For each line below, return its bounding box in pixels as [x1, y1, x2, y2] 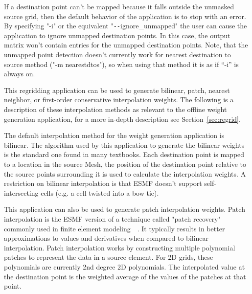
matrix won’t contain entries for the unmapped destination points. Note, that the [4, 40, 248, 50]
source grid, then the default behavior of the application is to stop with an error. [4, 11, 246, 21]
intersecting [4, 187, 39, 198]
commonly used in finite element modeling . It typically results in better [4, 223, 225, 233]
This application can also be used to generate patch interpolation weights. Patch [4, 204, 245, 214]
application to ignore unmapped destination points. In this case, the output [4, 30, 230, 40]
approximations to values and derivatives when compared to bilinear [4, 233, 209, 243]
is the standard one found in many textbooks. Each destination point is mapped [4, 149, 245, 159]
